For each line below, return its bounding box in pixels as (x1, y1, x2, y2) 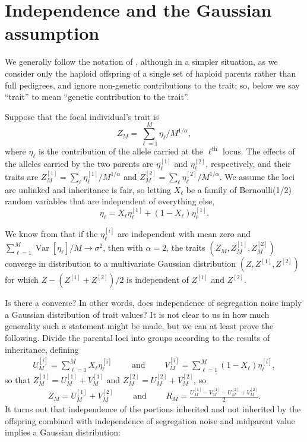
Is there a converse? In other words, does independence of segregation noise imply (5, 296, 302, 309)
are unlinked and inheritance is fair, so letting (5, 183, 171, 195)
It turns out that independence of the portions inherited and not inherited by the (5, 403, 301, 415)
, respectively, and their (205, 157, 292, 170)
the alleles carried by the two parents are (5, 157, 154, 170)
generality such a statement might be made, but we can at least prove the (5, 320, 274, 332)
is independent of (126, 273, 189, 286)
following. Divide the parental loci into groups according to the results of (5, 331, 270, 344)
